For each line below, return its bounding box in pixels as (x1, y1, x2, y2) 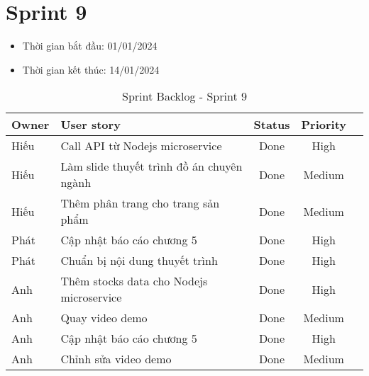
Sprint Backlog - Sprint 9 (122, 88, 247, 105)
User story (60, 116, 121, 133)
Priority (301, 116, 346, 133)
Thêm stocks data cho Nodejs (60, 273, 208, 290)
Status (253, 116, 290, 133)
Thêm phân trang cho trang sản (60, 195, 220, 212)
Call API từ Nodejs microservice (60, 137, 222, 154)
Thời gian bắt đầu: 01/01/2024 (22, 38, 158, 53)
